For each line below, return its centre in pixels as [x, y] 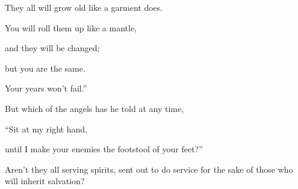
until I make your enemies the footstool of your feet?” [104, 149]
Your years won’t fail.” [46, 88]
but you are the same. [45, 68]
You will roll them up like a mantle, [71, 27]
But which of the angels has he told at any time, [95, 108]
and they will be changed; [52, 48]
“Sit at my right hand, [46, 129]
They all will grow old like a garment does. [84, 7]
